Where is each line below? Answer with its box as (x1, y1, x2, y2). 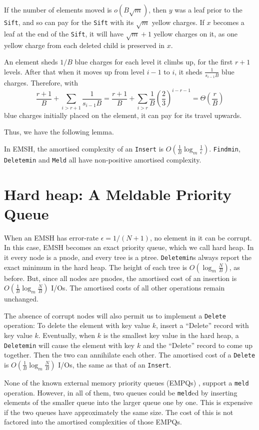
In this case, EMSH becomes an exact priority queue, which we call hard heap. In (4, 242, 254, 252)
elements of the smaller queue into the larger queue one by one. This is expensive (4, 397, 253, 407)
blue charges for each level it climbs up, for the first (74, 56, 233, 67)
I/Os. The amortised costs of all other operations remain (51, 282, 225, 293)
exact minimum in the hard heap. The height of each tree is (4, 261, 187, 272)
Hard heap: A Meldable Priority (4, 183, 231, 204)
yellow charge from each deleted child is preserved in (4, 39, 165, 50)
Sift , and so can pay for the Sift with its (4, 17, 134, 27)
